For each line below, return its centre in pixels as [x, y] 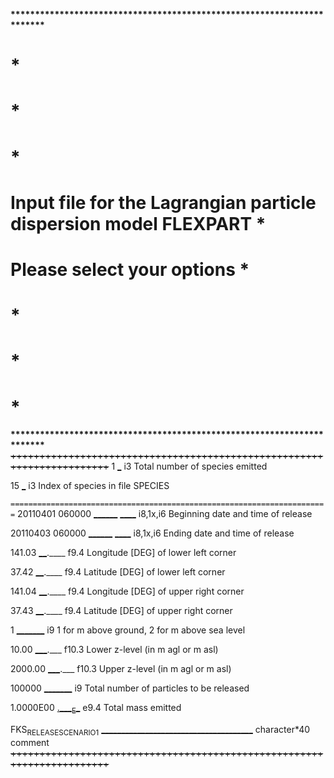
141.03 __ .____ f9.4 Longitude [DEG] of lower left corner [123, 553]
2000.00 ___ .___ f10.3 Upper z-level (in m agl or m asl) [121, 669]
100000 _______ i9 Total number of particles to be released [130, 688]
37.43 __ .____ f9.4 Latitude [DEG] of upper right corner [121, 611]
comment [30, 742]
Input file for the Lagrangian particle [163, 202]
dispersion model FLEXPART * [138, 223]
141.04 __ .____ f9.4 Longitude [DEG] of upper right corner [127, 591]
